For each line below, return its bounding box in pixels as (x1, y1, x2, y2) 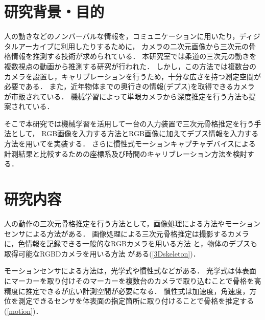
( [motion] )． (4, 305, 43, 316)
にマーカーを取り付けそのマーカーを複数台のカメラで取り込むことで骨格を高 (4, 275, 261, 286)
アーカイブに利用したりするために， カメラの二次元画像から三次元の (18, 40, 249, 51)
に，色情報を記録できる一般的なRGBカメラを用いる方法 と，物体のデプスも (4, 238, 257, 249)
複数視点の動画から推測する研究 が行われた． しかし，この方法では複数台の (4, 60, 256, 71)
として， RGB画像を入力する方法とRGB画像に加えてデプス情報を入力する (11, 128, 259, 139)
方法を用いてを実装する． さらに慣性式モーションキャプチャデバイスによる (4, 138, 256, 149)
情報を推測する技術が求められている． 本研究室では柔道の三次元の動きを (11, 51, 257, 61)
